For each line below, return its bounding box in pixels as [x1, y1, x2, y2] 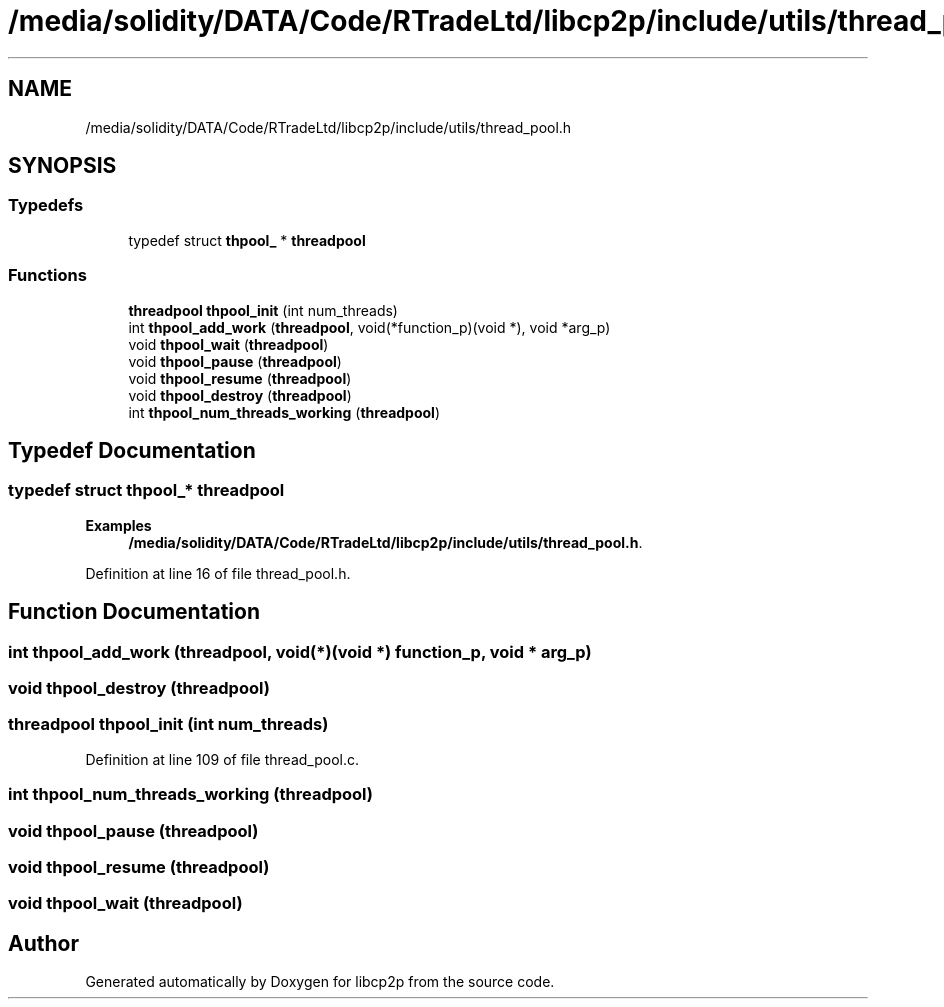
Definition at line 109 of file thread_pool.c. [85, 750, 360, 768]
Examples [85, 516, 152, 534]
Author [8, 930, 79, 956]
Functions [8, 265, 87, 286]
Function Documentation [8, 599, 260, 625]
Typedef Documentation [8, 437, 256, 463]
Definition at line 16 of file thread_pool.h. [85, 564, 351, 582]
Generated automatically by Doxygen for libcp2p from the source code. [85, 973, 555, 991]
